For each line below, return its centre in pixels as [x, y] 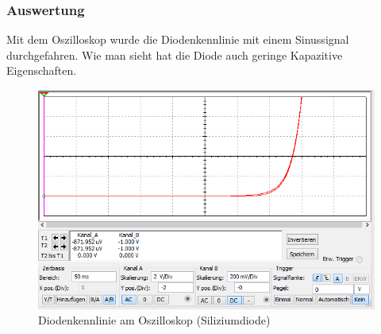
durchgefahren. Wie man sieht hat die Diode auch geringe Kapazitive [175, 54]
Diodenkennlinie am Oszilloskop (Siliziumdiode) [154, 320]
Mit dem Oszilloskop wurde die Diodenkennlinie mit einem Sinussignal [178, 39]
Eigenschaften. [42, 70]
